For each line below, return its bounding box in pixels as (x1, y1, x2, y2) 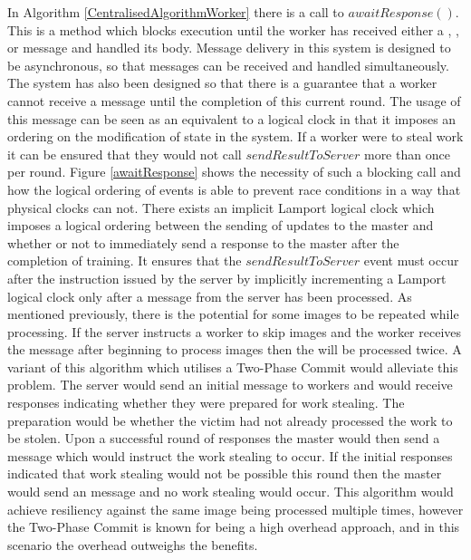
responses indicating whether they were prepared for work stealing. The (7, 393, 405, 412)
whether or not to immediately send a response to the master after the (7, 233, 399, 252)
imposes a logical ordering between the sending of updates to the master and (7, 216, 434, 235)
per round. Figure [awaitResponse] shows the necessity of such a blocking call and (7, 162, 461, 181)
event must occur (363, 251, 459, 270)
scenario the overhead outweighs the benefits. (7, 535, 258, 554)
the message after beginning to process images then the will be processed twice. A (7, 340, 462, 359)
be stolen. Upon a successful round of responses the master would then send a (7, 429, 440, 448)
